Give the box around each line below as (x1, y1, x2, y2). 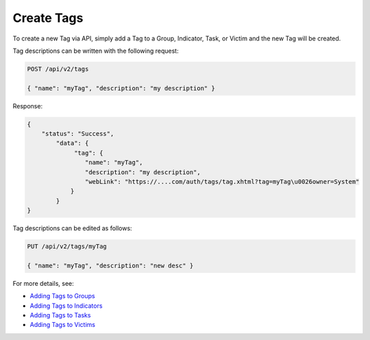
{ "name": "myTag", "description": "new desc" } (27, 261, 194, 269)
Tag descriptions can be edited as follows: (12, 224, 133, 232)
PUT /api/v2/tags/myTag (27, 243, 108, 250)
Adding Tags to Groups (29, 292, 95, 300)
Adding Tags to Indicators (29, 302, 103, 310)
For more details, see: (12, 279, 75, 287)
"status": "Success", (41, 130, 114, 138)
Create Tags (12, 10, 84, 25)
